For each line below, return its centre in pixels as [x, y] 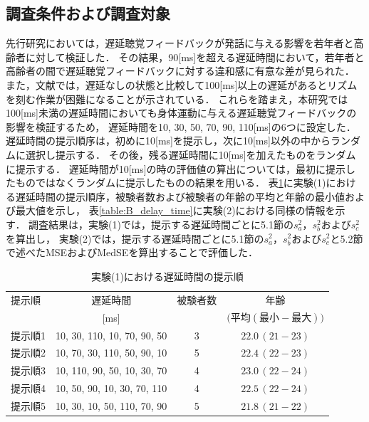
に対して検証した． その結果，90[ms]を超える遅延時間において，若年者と [195, 57]
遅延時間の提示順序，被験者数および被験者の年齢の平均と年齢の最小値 [180, 196]
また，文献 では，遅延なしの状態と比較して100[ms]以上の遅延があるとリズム [182, 84]
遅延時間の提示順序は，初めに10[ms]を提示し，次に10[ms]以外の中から [168, 141]
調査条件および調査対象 [88, 13]
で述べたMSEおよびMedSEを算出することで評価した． [132, 252]
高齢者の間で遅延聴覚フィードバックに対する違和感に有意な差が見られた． [180, 71]
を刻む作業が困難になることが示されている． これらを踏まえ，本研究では [177, 99]
